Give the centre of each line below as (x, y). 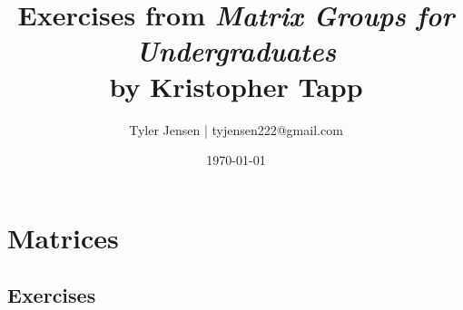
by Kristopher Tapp (236, 86)
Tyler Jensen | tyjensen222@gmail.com (236, 129)
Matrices (63, 237)
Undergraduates (236, 51)
